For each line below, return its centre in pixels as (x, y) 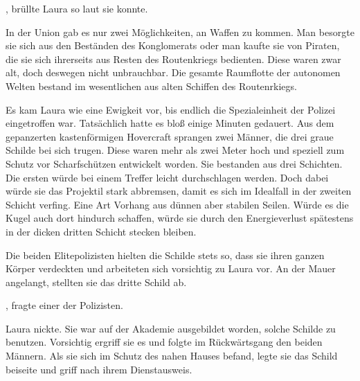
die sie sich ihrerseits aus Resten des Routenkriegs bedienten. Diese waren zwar (173, 59)
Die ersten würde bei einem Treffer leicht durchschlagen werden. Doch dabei (167, 177)
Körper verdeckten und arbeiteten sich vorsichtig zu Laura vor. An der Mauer (171, 268)
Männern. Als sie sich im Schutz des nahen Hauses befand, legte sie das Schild (172, 356)
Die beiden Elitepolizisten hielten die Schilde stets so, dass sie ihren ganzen (165, 255)
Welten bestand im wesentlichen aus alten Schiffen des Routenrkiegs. (151, 86)
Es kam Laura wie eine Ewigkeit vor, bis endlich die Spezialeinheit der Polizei (171, 109)
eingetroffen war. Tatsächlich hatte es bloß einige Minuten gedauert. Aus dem (170, 123)
